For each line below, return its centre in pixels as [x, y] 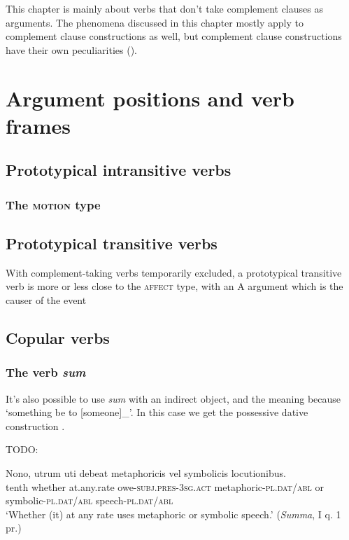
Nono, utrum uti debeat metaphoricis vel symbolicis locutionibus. [146, 472]
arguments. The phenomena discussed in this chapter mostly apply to [155, 22]
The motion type [53, 204]
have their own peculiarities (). [71, 49]
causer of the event [46, 299]
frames [38, 125]
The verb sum [46, 372]
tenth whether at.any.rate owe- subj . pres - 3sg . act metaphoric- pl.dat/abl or [165, 486]
